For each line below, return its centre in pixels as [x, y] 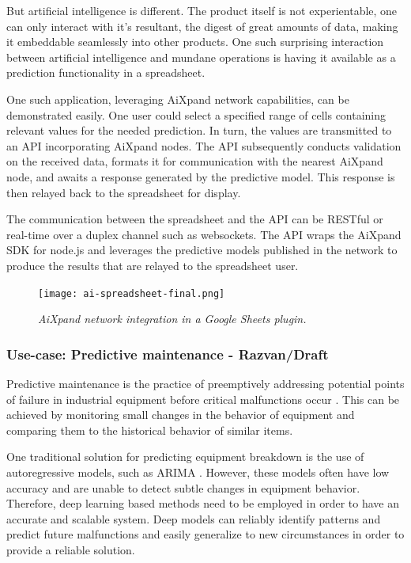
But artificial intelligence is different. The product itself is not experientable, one [202, 10]
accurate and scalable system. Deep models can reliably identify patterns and [194, 518]
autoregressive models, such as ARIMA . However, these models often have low [198, 472]
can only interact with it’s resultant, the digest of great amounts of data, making [202, 26]
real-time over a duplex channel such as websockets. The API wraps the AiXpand [204, 234]
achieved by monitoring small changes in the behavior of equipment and [181, 415]
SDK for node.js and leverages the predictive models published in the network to [202, 250]
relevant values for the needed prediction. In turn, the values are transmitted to [199, 130]
